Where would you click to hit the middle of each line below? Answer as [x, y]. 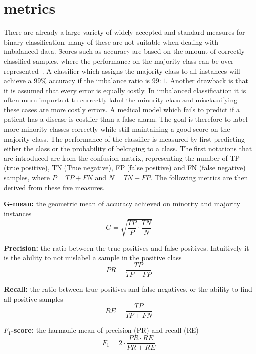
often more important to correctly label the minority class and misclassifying [121, 100]
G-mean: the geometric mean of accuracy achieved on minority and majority [122, 204]
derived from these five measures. [54, 187]
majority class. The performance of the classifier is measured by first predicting [124, 138]
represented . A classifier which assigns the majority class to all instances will [122, 71]
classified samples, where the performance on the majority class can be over [119, 61]
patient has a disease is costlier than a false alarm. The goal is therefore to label [126, 119]
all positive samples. [34, 298]
